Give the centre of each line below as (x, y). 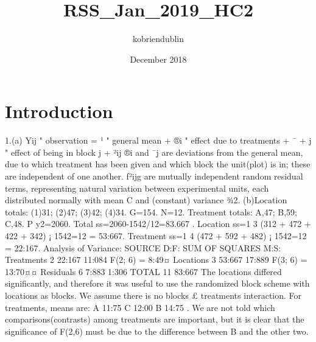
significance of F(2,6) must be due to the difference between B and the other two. (157, 331)
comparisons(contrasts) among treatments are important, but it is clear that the (155, 319)
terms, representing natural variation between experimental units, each (137, 188)
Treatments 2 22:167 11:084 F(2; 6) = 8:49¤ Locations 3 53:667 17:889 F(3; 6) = (156, 260)
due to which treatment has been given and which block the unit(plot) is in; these (158, 164)
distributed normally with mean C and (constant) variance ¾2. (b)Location (146, 200)
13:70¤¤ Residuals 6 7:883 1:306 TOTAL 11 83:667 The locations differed (143, 271)
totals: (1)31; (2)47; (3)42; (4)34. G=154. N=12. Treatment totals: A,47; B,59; (151, 211)
